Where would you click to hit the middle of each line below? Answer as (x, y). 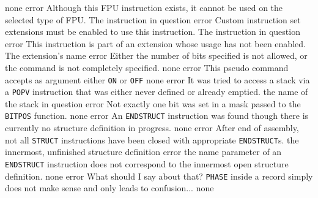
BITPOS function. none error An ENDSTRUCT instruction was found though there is (157, 116)
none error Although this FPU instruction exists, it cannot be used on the (144, 7)
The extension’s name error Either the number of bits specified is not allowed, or (156, 55)
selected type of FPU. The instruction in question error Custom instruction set (153, 19)
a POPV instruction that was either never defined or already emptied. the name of (157, 92)
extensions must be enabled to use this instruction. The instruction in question (153, 32)
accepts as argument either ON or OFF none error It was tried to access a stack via (157, 79)
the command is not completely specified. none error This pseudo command (147, 67)
